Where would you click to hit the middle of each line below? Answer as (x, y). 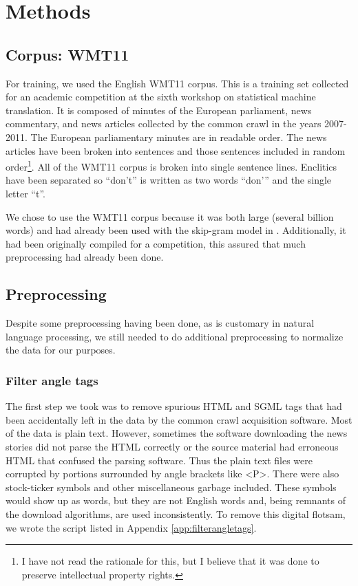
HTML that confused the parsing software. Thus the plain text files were (159, 460)
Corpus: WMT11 (67, 54)
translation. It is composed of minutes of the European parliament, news (159, 110)
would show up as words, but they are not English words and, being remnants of (176, 500)
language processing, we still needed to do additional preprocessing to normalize (175, 336)
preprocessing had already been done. (85, 257)
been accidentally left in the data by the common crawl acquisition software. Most (179, 419)
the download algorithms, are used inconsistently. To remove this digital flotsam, (176, 513)
